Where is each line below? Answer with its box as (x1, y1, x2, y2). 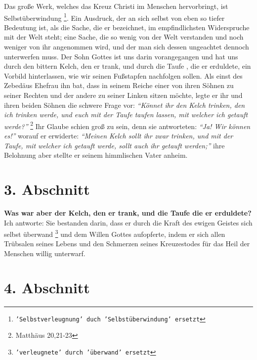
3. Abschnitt (4, 179, 90, 199)
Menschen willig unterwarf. (4, 248, 86, 258)
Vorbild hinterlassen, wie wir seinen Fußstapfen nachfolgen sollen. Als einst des (4, 70, 243, 81)
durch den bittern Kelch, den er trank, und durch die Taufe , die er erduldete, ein (4, 61, 251, 71)
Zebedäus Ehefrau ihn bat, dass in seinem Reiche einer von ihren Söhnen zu (4, 80, 234, 90)
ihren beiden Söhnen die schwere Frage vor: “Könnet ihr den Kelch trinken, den (4, 99, 245, 110)
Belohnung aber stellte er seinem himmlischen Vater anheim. (4, 150, 188, 160)
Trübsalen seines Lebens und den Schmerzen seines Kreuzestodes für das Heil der (4, 238, 250, 249)
